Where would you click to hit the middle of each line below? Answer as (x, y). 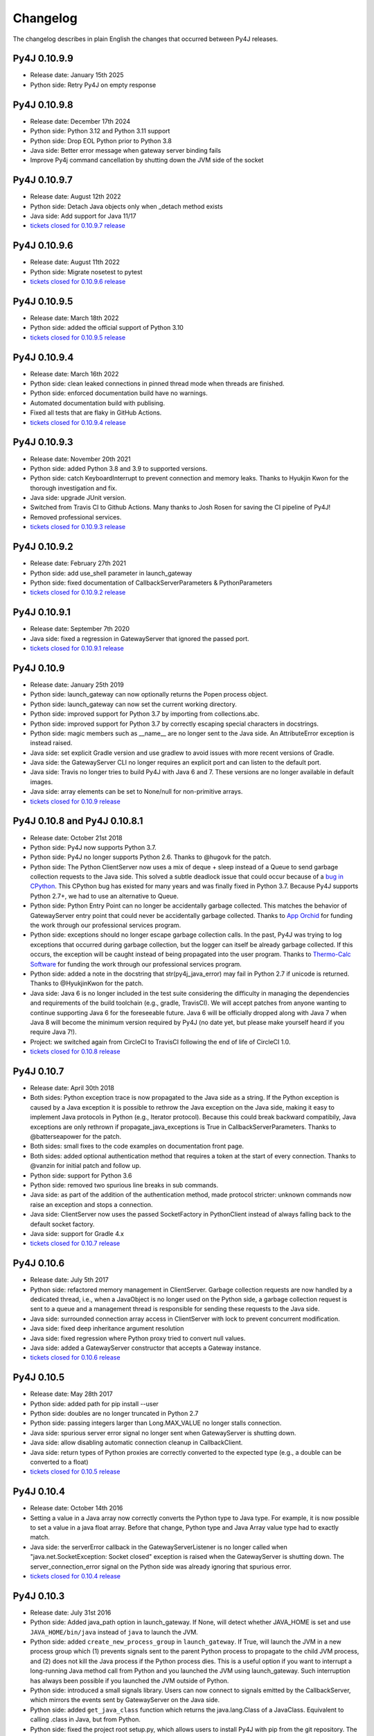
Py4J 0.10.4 (39, 1492)
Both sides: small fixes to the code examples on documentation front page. (137, 1146)
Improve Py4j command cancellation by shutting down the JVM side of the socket (147, 160)
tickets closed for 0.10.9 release (75, 801)
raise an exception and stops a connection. (91, 1204)
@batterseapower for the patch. (76, 1136)
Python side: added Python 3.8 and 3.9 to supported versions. (119, 468)
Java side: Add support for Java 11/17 (83, 216)
